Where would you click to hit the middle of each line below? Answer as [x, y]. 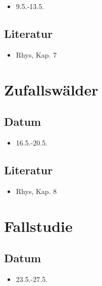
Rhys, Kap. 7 [36, 54]
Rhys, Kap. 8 [36, 191]
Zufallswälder [51, 89]
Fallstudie [38, 226]
